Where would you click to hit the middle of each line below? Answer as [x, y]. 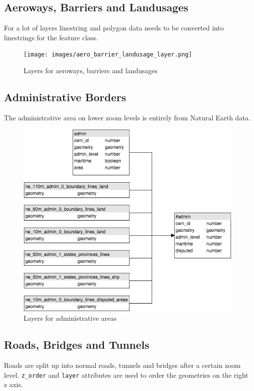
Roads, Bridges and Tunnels [77, 345]
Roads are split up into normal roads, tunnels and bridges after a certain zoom [122, 365]
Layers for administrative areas [70, 318]
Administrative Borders [65, 97]
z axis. [13, 384]
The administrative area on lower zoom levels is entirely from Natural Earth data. [127, 117]
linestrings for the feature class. [51, 37]
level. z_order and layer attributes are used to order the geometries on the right [126, 375]
